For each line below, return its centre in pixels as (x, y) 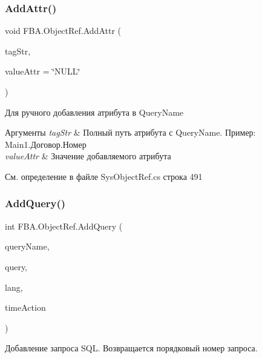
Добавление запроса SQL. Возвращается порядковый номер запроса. (131, 348)
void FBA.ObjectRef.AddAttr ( (63, 31)
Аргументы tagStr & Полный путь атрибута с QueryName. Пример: (130, 132)
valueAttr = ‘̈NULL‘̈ (43, 71)
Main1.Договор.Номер (46, 144)
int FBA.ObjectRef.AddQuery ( (64, 226)
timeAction (25, 307)
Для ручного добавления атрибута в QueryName (94, 112)
